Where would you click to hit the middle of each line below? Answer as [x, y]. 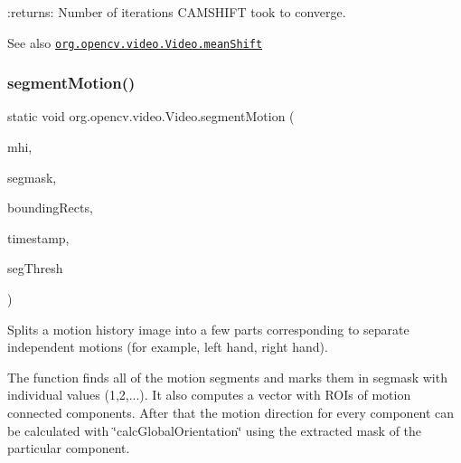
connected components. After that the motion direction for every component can [231, 412]
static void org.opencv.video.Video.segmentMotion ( [151, 116]
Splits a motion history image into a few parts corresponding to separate [208, 329]
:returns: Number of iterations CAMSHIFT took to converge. [177, 12]
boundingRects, [50, 208]
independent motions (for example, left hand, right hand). [168, 347]
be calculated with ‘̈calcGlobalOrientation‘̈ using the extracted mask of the [215, 430]
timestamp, [38, 237]
